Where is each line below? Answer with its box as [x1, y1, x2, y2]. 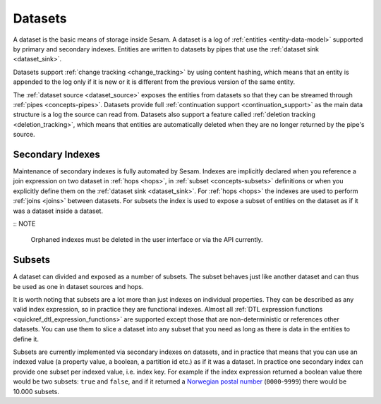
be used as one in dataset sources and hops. [13, 282, 144, 290]
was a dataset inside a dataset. [13, 207, 104, 215]
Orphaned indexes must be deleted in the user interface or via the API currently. [30, 235, 264, 244]
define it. [13, 335, 39, 343]
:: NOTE [13, 219, 36, 228]
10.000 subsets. [13, 387, 59, 396]
